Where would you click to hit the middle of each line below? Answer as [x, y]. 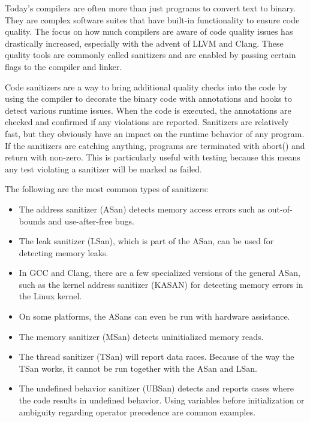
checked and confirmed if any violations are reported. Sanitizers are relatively [147, 122]
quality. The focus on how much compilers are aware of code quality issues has [149, 31]
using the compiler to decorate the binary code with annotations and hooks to [148, 98]
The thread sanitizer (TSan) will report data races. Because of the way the [156, 356]
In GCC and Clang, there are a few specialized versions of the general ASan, [159, 273]
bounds [32, 221]
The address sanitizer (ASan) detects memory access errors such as [142, 209]
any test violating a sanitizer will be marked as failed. [103, 169]
